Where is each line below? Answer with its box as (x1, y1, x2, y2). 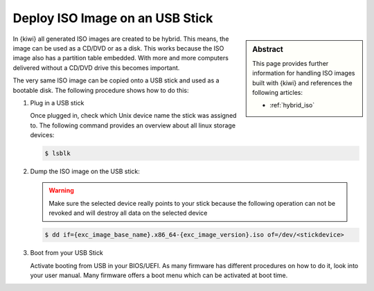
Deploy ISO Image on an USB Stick (12, 10, 213, 26)
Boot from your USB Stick (30, 249, 103, 257)
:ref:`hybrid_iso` (269, 101, 315, 109)
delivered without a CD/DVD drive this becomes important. (12, 63, 180, 72)
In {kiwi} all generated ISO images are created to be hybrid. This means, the (12, 35, 229, 43)
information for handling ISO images (252, 69, 355, 78)
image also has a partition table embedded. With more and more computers (12, 54, 229, 62)
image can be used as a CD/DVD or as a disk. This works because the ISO (12, 44, 224, 52)
